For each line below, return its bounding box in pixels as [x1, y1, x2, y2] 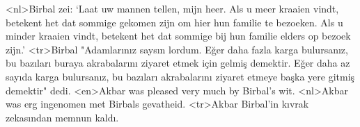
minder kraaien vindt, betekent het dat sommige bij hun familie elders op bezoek [6, 28, 351, 43]
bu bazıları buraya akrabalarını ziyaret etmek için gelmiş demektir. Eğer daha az [6, 56, 350, 70]
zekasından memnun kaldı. [6, 110, 119, 124]
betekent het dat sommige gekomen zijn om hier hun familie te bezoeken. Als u [6, 15, 343, 29]
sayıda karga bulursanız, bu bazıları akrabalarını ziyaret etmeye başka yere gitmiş [6, 69, 355, 83]
